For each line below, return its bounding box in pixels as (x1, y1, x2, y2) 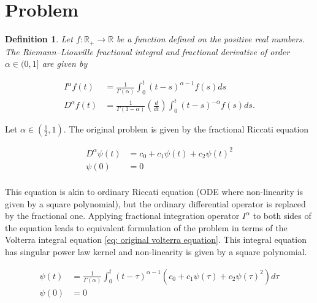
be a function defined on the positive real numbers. (116, 33, 305, 45)
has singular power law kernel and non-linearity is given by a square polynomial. (5, 245, 307, 258)
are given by (42, 57, 88, 70)
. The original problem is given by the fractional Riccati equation (63, 123, 309, 136)
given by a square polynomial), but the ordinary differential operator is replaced (5, 197, 306, 210)
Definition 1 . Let (5, 33, 73, 45)
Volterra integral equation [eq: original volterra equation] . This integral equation (5, 233, 307, 246)
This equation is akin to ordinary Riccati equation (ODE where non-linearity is (5, 185, 303, 198)
